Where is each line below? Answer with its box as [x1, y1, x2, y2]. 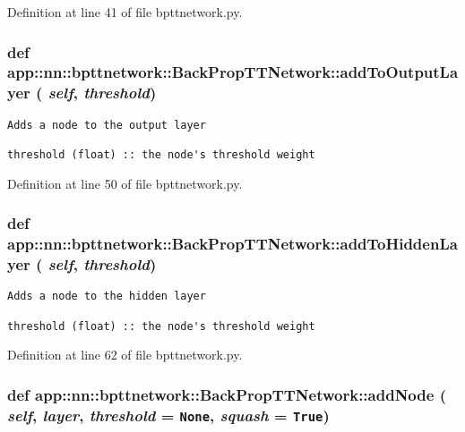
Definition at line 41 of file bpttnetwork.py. [7, 3, 243, 21]
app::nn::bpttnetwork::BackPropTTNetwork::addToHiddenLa [7, 233, 458, 255]
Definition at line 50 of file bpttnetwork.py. [7, 174, 243, 192]
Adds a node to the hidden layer [7, 290, 206, 303]
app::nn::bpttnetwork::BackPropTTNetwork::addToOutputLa [7, 61, 459, 83]
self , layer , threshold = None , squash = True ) [7, 403, 330, 426]
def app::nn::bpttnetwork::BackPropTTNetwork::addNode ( [7, 383, 446, 405]
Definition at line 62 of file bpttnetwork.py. [7, 345, 243, 364]
